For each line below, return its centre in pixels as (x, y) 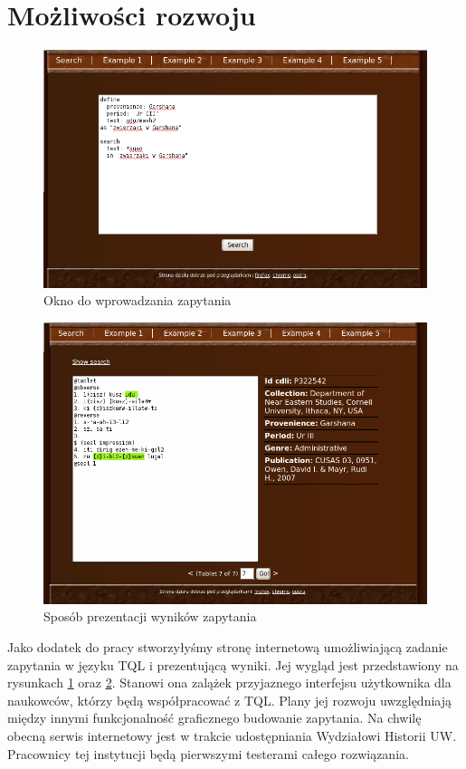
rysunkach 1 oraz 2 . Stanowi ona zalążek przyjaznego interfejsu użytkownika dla (229, 682)
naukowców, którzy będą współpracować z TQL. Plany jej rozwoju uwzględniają (230, 700)
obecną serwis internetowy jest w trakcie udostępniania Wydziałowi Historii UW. (232, 735)
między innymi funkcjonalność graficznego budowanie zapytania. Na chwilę (214, 718)
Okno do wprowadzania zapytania (138, 300)
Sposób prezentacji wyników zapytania (150, 616)
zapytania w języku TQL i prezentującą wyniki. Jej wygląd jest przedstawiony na (233, 664)
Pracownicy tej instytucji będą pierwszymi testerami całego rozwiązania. (208, 753)
